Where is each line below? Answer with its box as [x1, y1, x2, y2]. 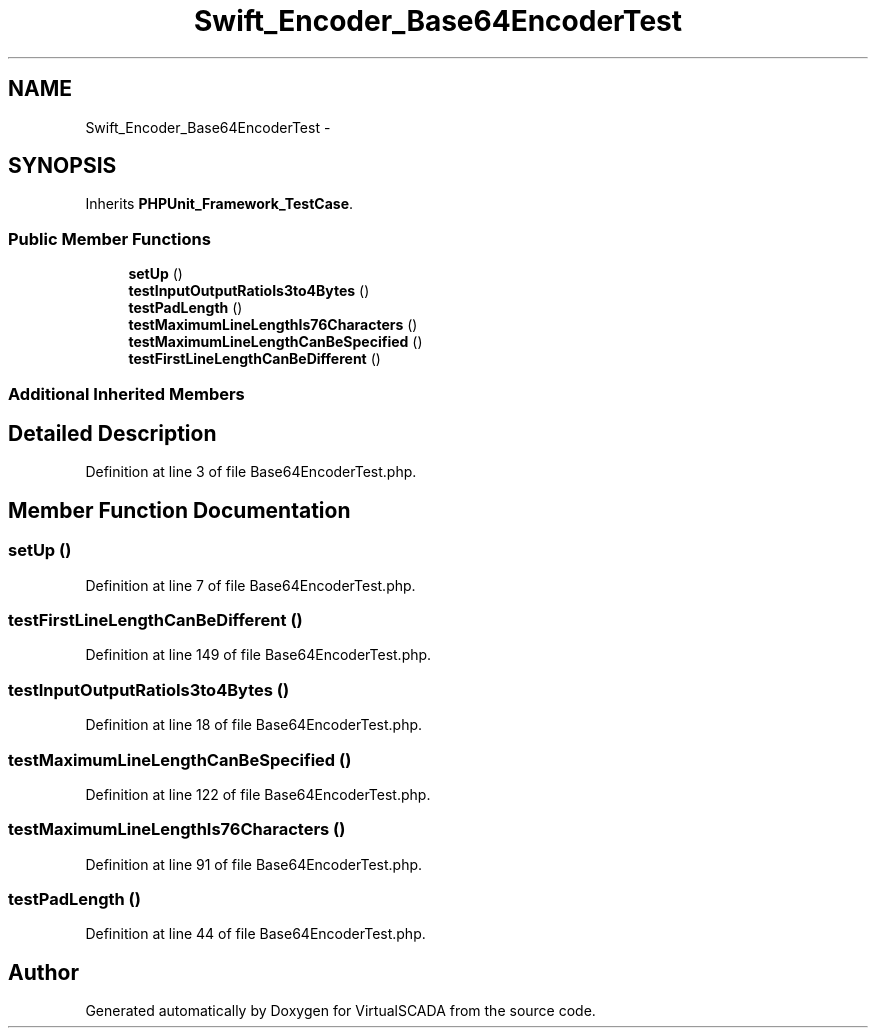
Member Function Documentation [8, 497, 351, 523]
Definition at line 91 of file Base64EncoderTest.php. [85, 855, 423, 873]
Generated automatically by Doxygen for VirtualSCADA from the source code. [85, 1002, 596, 1020]
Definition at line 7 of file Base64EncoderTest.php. [85, 576, 416, 594]
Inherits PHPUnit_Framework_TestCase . [85, 195, 354, 213]
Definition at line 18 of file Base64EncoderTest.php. [85, 716, 423, 734]
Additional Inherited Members [8, 383, 245, 404]
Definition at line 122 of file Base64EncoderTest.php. [85, 785, 431, 803]
